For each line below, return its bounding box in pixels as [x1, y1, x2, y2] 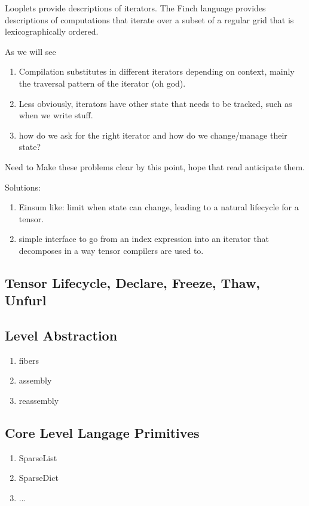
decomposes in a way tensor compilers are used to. [19, 244, 204, 256]
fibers [19, 354, 39, 366]
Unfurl [5, 291, 47, 309]
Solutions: [5, 180, 41, 193]
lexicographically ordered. [5, 25, 99, 38]
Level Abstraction [5, 326, 118, 345]
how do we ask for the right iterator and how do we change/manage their [19, 128, 287, 141]
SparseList [19, 451, 57, 464]
